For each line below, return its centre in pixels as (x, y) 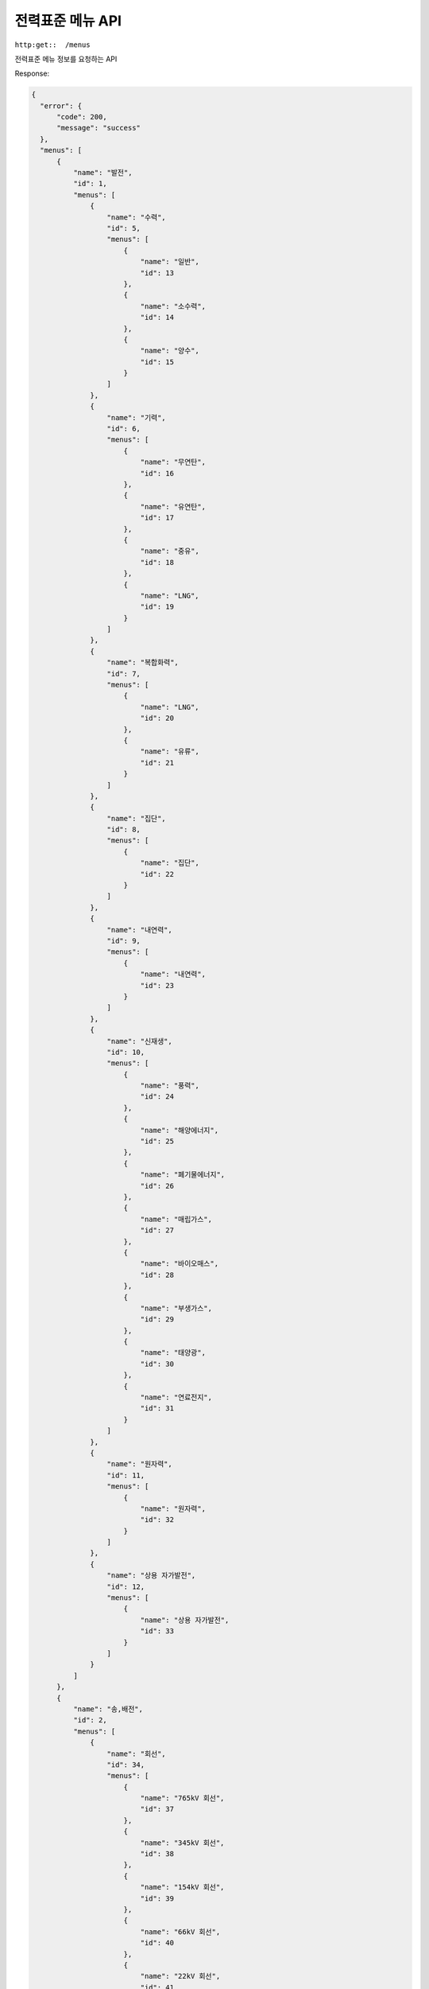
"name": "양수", (170, 351)
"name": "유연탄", (173, 506)
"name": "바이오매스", (179, 1264)
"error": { (61, 106)
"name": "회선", (136, 1754)
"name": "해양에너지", (179, 1130)
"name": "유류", (170, 751)
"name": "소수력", (173, 306)
